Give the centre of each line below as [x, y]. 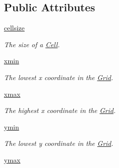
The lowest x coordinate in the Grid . [59, 77]
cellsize [15, 28]
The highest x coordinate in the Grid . [60, 110]
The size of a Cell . [32, 44]
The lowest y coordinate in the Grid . [59, 143]
